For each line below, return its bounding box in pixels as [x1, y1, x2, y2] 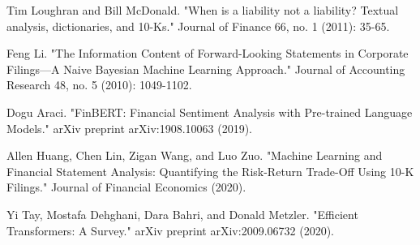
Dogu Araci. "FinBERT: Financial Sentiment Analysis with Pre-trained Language [6, 103, 413, 120]
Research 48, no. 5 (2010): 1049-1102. [6, 76, 192, 93]
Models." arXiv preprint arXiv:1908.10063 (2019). [6, 119, 253, 136]
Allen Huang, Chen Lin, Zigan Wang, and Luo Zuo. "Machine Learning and [6, 147, 383, 164]
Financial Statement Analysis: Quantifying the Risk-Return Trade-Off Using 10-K [6, 162, 414, 179]
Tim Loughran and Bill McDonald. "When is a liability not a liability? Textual [6, 2, 399, 18]
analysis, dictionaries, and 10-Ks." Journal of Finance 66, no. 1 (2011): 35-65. [6, 17, 390, 34]
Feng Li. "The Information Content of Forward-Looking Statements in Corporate [6, 45, 409, 62]
